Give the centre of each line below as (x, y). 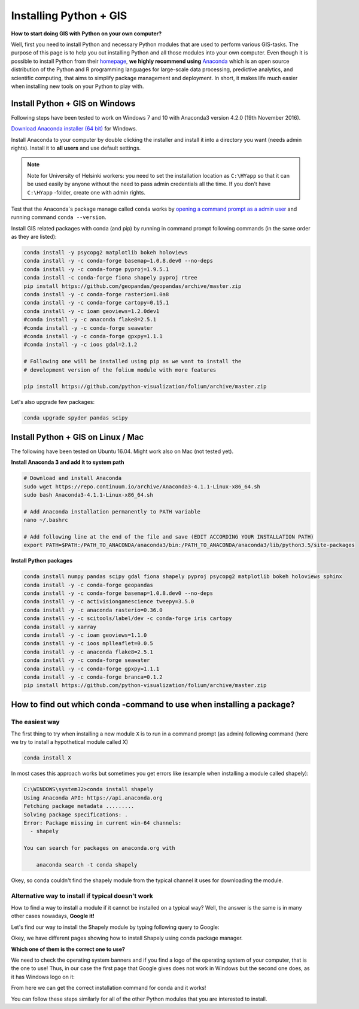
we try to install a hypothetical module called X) (70, 742)
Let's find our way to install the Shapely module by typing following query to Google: (115, 927)
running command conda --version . (59, 217)
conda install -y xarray (60, 627)
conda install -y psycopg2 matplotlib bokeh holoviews (106, 253)
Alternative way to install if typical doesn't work (82, 896)
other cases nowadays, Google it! (53, 916)
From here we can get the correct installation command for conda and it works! (109, 988)
